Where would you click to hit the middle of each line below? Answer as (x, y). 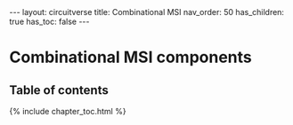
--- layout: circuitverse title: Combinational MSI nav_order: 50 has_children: (147, 12)
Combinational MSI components (130, 57)
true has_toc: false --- (49, 21)
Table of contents (59, 90)
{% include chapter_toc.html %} (68, 111)
